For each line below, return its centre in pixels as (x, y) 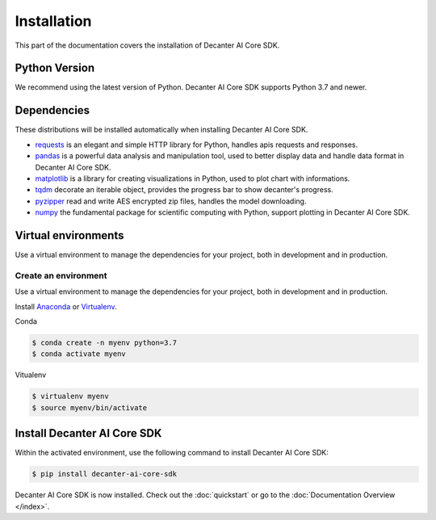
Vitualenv (31, 375)
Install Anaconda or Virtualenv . (66, 306)
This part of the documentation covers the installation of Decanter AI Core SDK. (147, 45)
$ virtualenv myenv (70, 396)
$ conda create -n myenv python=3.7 (105, 342)
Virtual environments (69, 235)
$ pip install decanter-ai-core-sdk (105, 474)
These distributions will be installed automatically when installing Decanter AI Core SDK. (161, 130)
